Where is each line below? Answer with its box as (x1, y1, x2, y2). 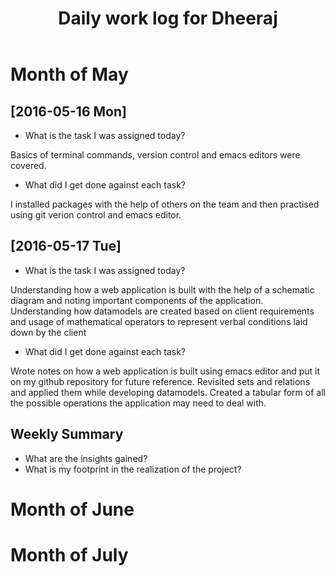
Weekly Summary (10, 426, 124, 443)
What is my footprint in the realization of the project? (24, 463, 242, 475)
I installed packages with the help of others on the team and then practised (10, 198, 320, 210)
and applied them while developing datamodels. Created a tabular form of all (10, 386, 326, 398)
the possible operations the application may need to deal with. (10, 397, 267, 409)
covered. (10, 160, 47, 171)
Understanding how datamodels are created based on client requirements (10, 305, 315, 317)
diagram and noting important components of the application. (10, 294, 264, 306)
